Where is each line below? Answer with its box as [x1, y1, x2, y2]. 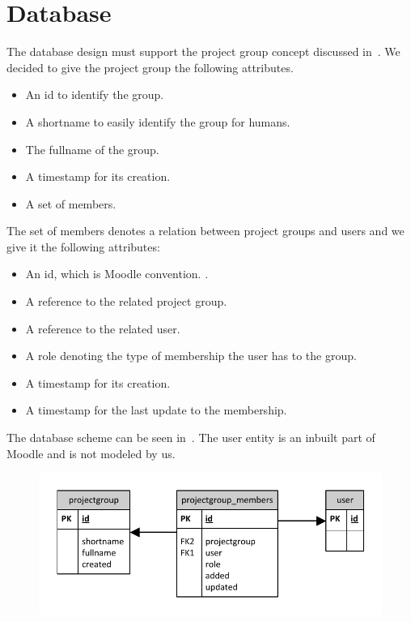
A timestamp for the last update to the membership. [25, 401, 287, 418]
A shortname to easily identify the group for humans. [25, 113, 290, 130]
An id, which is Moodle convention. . [25, 265, 209, 282]
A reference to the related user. [25, 320, 180, 337]
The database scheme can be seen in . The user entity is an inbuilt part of [6, 429, 375, 446]
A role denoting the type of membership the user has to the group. [25, 347, 357, 364]
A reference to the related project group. [25, 293, 227, 310]
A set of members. [25, 195, 117, 212]
